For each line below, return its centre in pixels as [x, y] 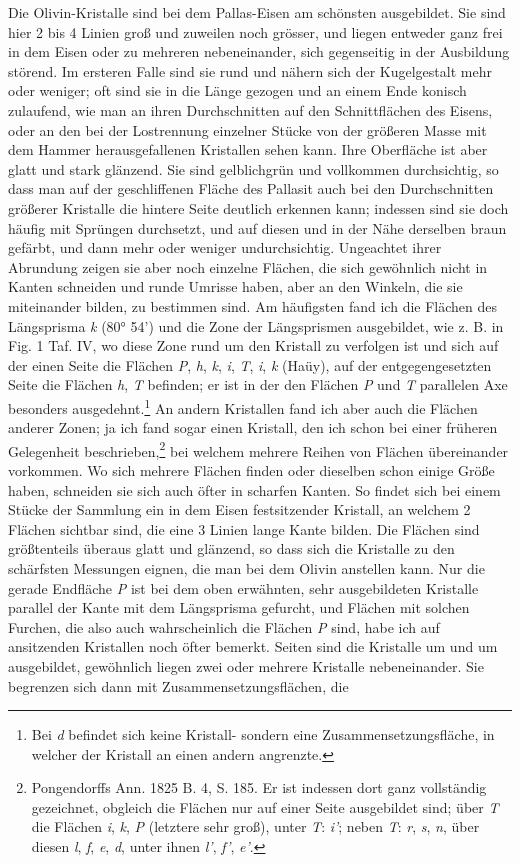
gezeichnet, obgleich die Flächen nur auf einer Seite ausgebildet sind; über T [265, 806]
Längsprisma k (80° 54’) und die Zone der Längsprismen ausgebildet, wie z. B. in [256, 325]
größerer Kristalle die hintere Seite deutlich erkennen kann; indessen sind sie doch [258, 207]
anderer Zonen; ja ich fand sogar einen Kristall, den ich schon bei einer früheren [253, 427]
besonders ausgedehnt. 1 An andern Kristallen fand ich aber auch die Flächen [243, 406]
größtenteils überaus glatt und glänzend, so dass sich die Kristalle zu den [231, 548]
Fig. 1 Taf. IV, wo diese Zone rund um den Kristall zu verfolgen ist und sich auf [253, 345]
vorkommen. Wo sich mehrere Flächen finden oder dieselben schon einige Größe [251, 469]
